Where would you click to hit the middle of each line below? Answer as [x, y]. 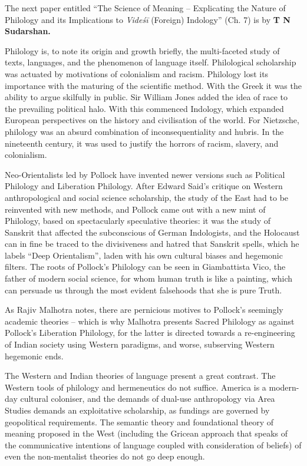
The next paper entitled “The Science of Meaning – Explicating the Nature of [145, 8]
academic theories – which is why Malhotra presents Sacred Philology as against [150, 321]
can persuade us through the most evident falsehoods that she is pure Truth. [143, 290]
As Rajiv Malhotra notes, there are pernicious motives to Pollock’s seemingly [144, 310]
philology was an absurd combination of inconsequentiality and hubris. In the [144, 131]
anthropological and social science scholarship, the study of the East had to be [147, 197]
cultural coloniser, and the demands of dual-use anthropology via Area [148, 399]
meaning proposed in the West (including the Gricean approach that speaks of [146, 433]
